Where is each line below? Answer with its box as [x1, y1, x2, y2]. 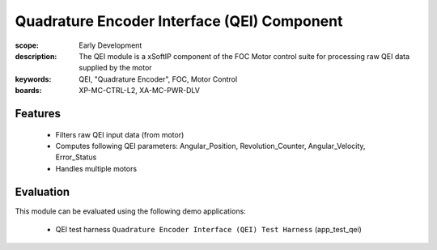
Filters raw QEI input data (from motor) [55, 129, 185, 139]
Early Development [78, 40, 142, 50]
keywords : [15, 74, 52, 84]
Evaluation [15, 184, 70, 198]
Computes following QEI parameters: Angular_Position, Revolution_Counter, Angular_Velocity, [55, 141, 366, 150]
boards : [15, 86, 42, 95]
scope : [15, 40, 40, 50]
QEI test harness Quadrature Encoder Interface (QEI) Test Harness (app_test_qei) [55, 224, 362, 234]
